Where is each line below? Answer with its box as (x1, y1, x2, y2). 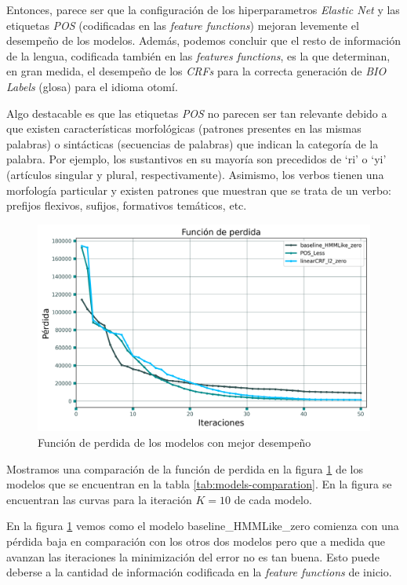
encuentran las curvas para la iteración (6, 491, 192, 507)
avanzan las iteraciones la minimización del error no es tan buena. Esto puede (6, 548, 380, 565)
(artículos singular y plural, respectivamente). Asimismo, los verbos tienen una (6, 166, 384, 182)
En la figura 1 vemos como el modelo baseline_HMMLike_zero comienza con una (6, 517, 399, 534)
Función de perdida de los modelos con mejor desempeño (38, 434, 311, 451)
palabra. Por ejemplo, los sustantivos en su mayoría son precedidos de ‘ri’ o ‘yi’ (6, 151, 387, 167)
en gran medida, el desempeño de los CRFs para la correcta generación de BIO (6, 63, 387, 79)
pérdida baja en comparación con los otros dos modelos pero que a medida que (6, 533, 386, 550)
